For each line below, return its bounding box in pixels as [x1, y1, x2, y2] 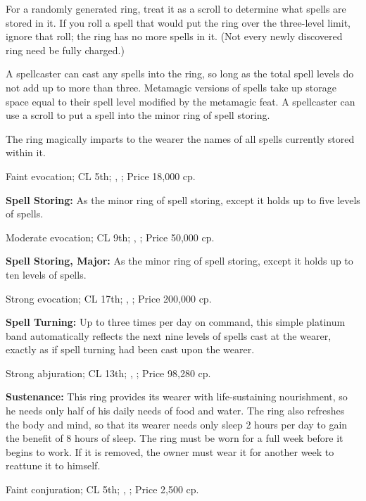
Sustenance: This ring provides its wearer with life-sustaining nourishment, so [6, 389, 348, 404]
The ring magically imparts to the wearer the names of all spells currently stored [6, 131, 355, 146]
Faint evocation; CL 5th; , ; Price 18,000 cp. [6, 168, 196, 183]
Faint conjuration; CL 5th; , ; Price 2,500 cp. [6, 482, 199, 497]
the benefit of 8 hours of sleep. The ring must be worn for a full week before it [6, 431, 343, 445]
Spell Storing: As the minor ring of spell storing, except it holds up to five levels [6, 192, 360, 207]
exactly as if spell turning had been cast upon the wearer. [6, 342, 255, 357]
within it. [6, 145, 46, 160]
